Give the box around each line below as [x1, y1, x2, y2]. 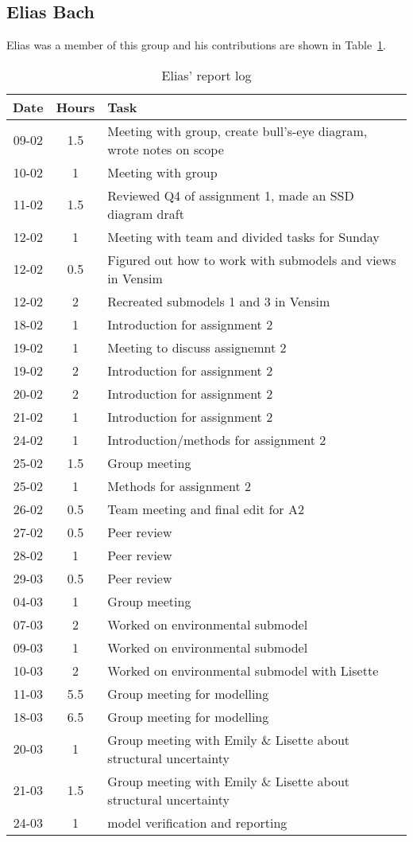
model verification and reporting [107, 813, 288, 832]
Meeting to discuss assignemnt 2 [107, 337, 287, 357]
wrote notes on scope [107, 139, 224, 158]
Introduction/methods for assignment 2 [107, 430, 326, 449]
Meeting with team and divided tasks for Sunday [107, 227, 380, 246]
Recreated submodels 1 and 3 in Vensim [107, 291, 330, 310]
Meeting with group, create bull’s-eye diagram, [107, 121, 368, 140]
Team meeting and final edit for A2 [107, 499, 304, 518]
